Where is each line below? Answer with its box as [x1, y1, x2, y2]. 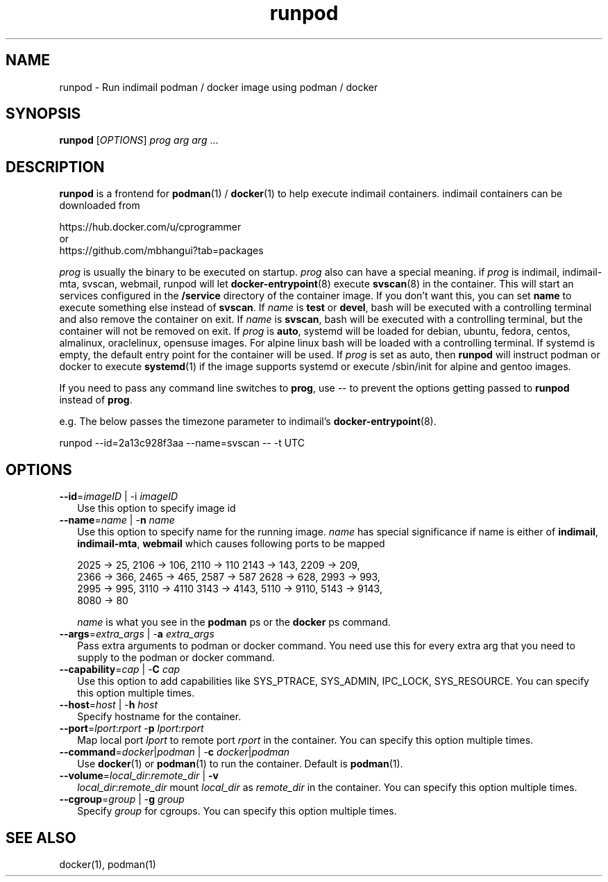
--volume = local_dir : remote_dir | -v [59, 769, 219, 782]
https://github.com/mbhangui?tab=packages [59, 244, 264, 257]
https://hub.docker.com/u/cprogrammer [59, 221, 242, 233]
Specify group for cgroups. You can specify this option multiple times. [77, 805, 397, 817]
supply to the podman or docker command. [77, 651, 275, 664]
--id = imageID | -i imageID [59, 490, 178, 503]
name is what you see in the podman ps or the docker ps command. [77, 616, 391, 629]
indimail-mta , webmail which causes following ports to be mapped [77, 538, 385, 550]
